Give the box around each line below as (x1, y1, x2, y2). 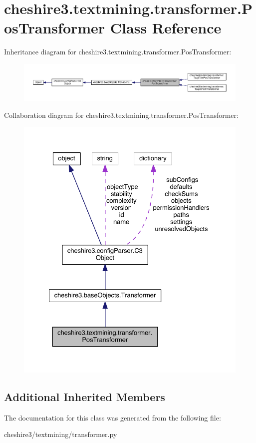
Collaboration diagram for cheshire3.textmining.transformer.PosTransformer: (4, 109, 239, 120)
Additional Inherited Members (4, 389, 165, 404)
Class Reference (110, 17, 222, 38)
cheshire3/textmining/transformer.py (4, 429, 117, 440)
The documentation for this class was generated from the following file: (4, 412, 221, 423)
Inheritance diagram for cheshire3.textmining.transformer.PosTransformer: (4, 46, 232, 57)
